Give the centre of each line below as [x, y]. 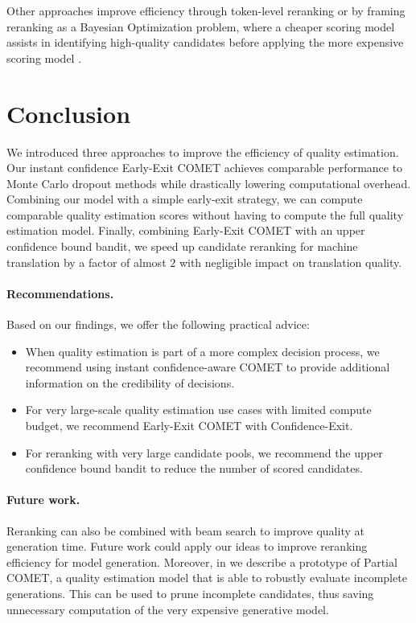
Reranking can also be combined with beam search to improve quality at [185, 530]
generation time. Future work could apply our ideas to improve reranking [187, 546]
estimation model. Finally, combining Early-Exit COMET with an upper [186, 230]
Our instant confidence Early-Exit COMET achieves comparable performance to [205, 168]
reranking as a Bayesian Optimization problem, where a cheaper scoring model [201, 26]
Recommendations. [60, 293]
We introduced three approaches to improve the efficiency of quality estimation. [203, 152]
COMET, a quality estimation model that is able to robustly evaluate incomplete [207, 578]
